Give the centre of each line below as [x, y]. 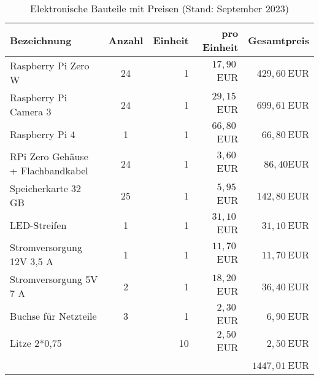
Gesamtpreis [279, 40]
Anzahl [126, 40]
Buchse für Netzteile [53, 316]
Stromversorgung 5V [54, 279]
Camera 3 [31, 111]
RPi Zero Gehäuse [49, 156]
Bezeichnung [41, 40]
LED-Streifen [38, 225]
